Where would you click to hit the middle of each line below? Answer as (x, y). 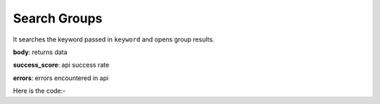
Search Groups (58, 18)
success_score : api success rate (61, 65)
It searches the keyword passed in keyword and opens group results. (114, 39)
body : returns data (40, 52)
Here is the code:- (39, 91)
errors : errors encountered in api (61, 78)
